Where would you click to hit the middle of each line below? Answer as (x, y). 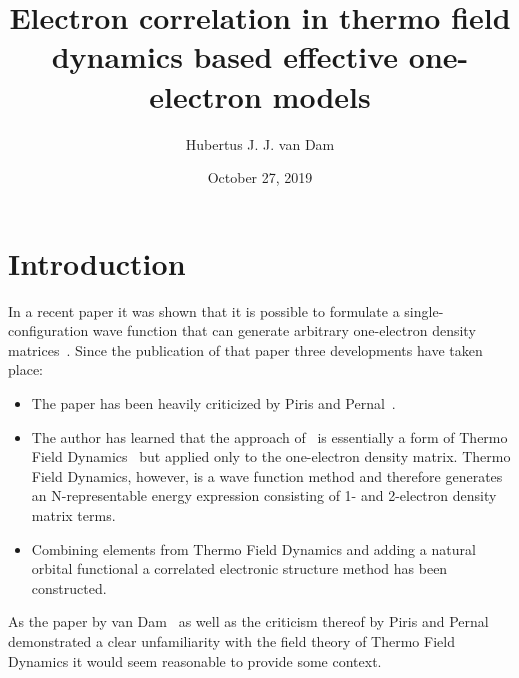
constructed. (69, 587)
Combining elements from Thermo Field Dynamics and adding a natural (253, 548)
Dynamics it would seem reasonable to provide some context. (195, 660)
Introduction (97, 262)
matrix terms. (73, 514)
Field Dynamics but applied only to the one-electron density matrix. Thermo (271, 456)
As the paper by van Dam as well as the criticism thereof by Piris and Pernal (248, 621)
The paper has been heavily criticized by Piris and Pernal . (213, 403)
